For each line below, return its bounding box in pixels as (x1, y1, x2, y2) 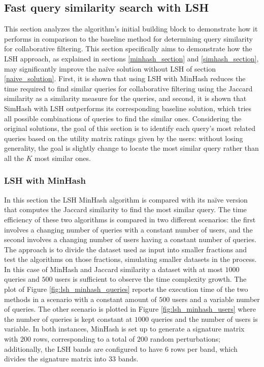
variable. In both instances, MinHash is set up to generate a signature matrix (4, 323, 245, 334)
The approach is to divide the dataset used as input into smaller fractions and (4, 244, 247, 254)
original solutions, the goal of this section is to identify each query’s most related (4, 123, 255, 134)
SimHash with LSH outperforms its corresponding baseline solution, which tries (4, 103, 252, 113)
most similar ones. (35, 152, 91, 163)
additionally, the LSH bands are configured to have (4, 343, 163, 354)
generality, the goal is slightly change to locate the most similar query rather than (4, 143, 259, 153)
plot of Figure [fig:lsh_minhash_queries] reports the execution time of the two (4, 284, 248, 294)
